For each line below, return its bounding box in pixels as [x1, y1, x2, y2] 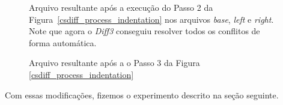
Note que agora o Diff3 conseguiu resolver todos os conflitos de [29, 25, 260, 37]
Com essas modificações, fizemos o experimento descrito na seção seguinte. [5, 88, 279, 101]
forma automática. [29, 36, 97, 49]
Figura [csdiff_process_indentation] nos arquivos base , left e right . [29, 13, 274, 25]
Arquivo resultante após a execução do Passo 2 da [29, 1, 213, 13]
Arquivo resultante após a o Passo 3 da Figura [29, 56, 200, 69]
